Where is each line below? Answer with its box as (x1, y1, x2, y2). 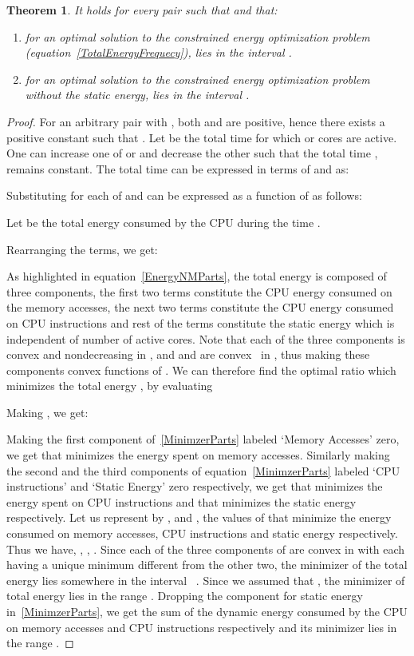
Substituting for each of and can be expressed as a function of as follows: (6, 187, 362, 204)
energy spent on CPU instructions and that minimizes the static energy (6, 493, 357, 510)
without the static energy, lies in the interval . (25, 86, 250, 103)
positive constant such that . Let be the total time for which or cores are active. (6, 129, 397, 145)
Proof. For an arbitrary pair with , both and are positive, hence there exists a (6, 113, 385, 129)
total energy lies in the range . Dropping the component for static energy (6, 587, 363, 604)
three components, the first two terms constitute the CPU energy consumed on (6, 283, 392, 300)
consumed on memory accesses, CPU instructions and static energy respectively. (6, 525, 398, 542)
